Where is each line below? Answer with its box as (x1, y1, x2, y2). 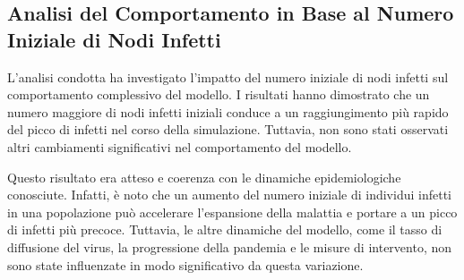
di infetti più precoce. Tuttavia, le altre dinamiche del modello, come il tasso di (7, 220, 443, 239)
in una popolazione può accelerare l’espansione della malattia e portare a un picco (7, 202, 458, 221)
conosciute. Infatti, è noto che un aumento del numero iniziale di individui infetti (7, 185, 451, 204)
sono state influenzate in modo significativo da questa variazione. (7, 255, 364, 274)
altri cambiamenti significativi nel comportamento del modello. (7, 137, 352, 156)
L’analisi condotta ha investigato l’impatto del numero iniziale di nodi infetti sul (7, 67, 449, 86)
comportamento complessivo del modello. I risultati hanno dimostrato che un (7, 85, 430, 104)
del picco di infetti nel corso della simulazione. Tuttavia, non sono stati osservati (7, 120, 449, 139)
